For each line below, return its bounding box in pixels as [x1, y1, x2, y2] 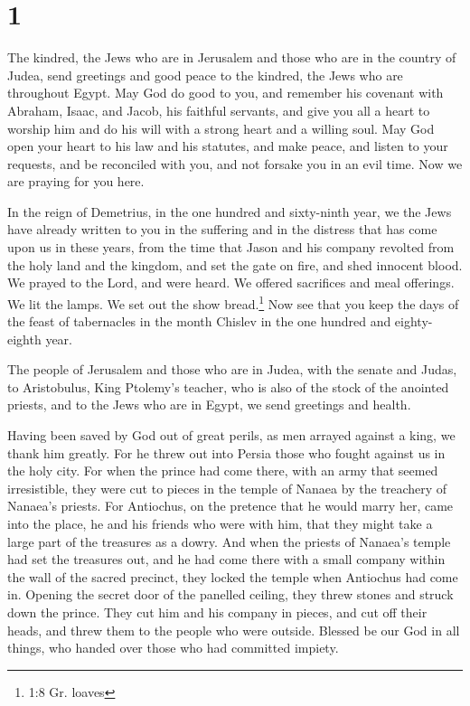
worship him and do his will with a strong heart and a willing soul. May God [7, 118, 435, 137]
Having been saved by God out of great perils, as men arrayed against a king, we [7, 426, 456, 445]
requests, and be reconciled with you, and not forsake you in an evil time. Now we [7, 154, 463, 173]
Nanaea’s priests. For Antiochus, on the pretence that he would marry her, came [7, 496, 454, 515]
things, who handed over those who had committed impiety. [7, 638, 339, 657]
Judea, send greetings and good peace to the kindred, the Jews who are [7, 65, 403, 84]
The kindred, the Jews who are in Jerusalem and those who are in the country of [7, 48, 456, 67]
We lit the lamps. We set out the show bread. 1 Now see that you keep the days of [7, 291, 459, 313]
